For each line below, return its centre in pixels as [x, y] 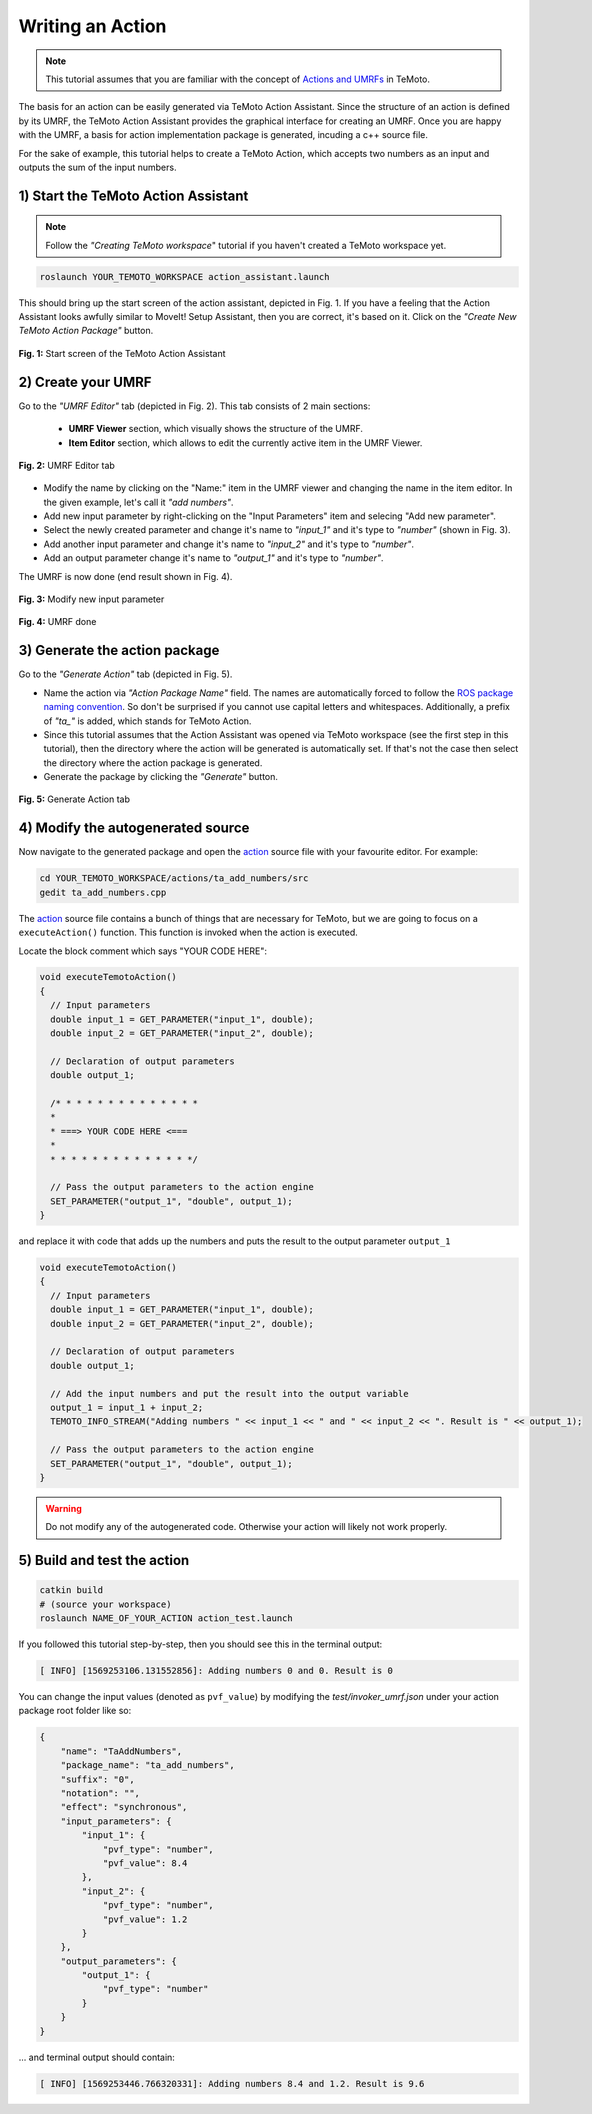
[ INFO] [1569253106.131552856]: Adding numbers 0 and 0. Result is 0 [216, 1671]
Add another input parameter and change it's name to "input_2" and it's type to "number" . [229, 544]
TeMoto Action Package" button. [86, 331]
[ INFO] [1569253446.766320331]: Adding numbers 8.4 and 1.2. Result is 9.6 [232, 2083]
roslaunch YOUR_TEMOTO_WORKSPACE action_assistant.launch [184, 276]
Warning [63, 1508]
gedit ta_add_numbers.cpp [103, 892]
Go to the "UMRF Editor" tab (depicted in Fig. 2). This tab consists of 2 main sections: [194, 406]
